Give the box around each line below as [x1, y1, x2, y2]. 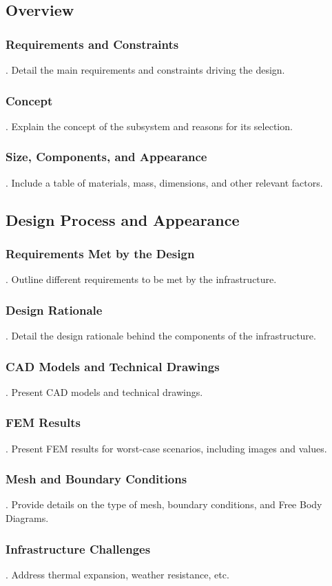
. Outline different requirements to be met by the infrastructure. [6, 272, 277, 286]
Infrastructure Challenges [6, 540, 151, 557]
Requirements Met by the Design [6, 244, 195, 262]
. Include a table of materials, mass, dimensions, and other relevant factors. [6, 175, 323, 189]
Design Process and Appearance [6, 209, 240, 230]
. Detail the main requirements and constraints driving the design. [6, 63, 285, 76]
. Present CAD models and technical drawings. [6, 384, 203, 399]
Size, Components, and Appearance [6, 148, 207, 165]
